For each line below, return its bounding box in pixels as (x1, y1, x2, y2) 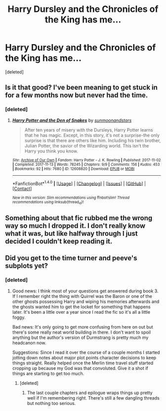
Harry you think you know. (24, 148, 78, 154)
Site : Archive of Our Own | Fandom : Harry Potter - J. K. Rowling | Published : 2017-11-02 (12, 157, 161, 162)
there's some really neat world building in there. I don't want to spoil (12, 329, 151, 335)
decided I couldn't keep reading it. (5, 237, 113, 245)
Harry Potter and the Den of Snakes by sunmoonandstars (12, 117, 132, 123)
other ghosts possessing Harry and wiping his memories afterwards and (12, 298, 160, 304)
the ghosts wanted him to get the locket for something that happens (12, 304, 151, 310)
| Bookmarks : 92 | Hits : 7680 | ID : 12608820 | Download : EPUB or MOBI (12, 166, 135, 171)
